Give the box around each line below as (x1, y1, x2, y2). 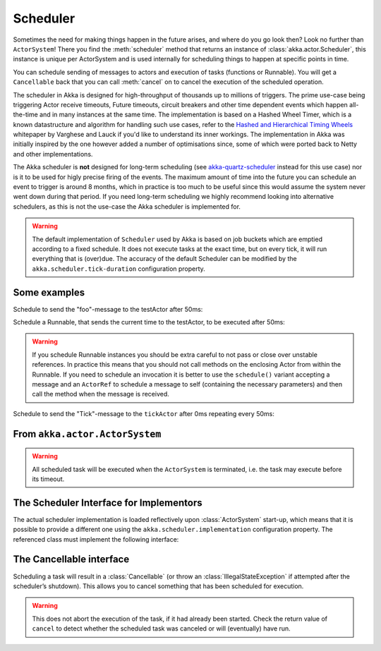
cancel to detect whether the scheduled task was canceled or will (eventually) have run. (32, 624, 291, 633)
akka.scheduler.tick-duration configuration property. (32, 264, 206, 273)
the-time (13, 110, 38, 119)
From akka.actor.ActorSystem (13, 427, 162, 440)
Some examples (13, 286, 85, 298)
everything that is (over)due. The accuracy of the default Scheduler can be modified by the (32, 255, 297, 263)
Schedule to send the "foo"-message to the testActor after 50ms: (13, 305, 203, 313)
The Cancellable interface (13, 554, 130, 566)
